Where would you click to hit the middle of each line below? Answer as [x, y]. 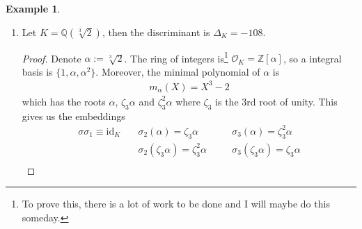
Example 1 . [33, 8]
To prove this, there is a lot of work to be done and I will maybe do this [176, 204]
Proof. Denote [52, 58]
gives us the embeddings [73, 116]
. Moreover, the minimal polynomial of [178, 71]
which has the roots [64, 101]
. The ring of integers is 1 [176, 57]
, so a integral [312, 58]
